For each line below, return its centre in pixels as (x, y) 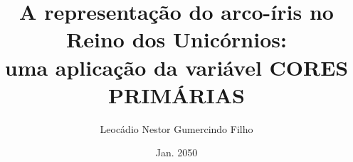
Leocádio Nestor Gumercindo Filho (176, 128)
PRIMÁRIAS (176, 94)
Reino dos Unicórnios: (176, 39)
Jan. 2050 (176, 152)
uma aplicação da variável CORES (176, 67)
